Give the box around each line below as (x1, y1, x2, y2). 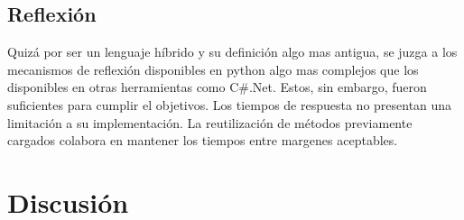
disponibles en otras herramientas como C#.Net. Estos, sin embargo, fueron (7, 78, 427, 96)
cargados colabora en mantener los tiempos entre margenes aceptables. (7, 131, 398, 150)
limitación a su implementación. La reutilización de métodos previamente (7, 113, 413, 132)
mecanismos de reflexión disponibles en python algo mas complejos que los (7, 60, 419, 78)
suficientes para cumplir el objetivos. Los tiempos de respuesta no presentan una (7, 95, 452, 114)
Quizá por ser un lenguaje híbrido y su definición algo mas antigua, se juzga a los (7, 42, 458, 61)
